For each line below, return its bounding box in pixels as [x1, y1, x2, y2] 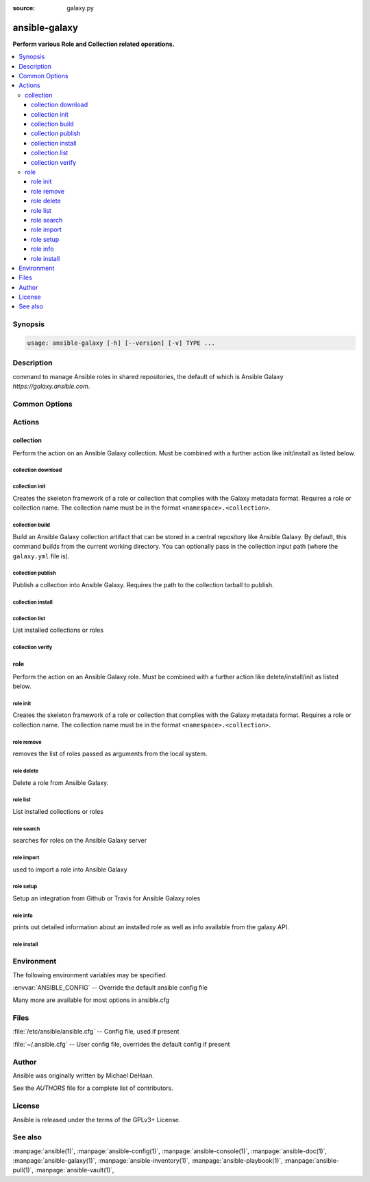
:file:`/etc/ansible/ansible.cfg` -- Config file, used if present [12, 1027, 180, 1036]
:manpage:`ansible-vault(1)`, [35, 1166, 114, 1174]
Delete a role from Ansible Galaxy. [12, 778, 109, 786]
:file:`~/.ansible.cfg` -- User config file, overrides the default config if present [12, 1040, 230, 1048]
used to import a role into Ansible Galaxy [12, 865, 127, 874]
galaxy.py [66, 4, 94, 12]
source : [12, 4, 36, 12]
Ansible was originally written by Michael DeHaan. [12, 1071, 154, 1080]
